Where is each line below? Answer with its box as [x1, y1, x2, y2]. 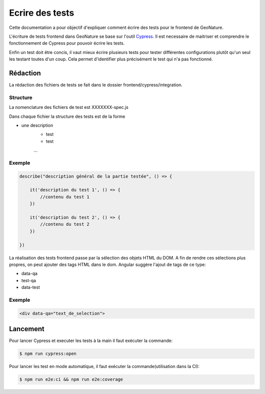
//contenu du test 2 [40, 221, 90, 227]
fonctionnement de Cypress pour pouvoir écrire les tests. [9, 40, 125, 46]
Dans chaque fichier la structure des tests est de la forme [9, 113, 125, 119]
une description [21, 122, 53, 128]
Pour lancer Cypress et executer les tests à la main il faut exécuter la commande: [9, 338, 173, 343]
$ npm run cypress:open [19, 351, 77, 357]
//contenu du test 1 [40, 194, 90, 200]
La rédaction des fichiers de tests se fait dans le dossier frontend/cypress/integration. [9, 82, 183, 88]
